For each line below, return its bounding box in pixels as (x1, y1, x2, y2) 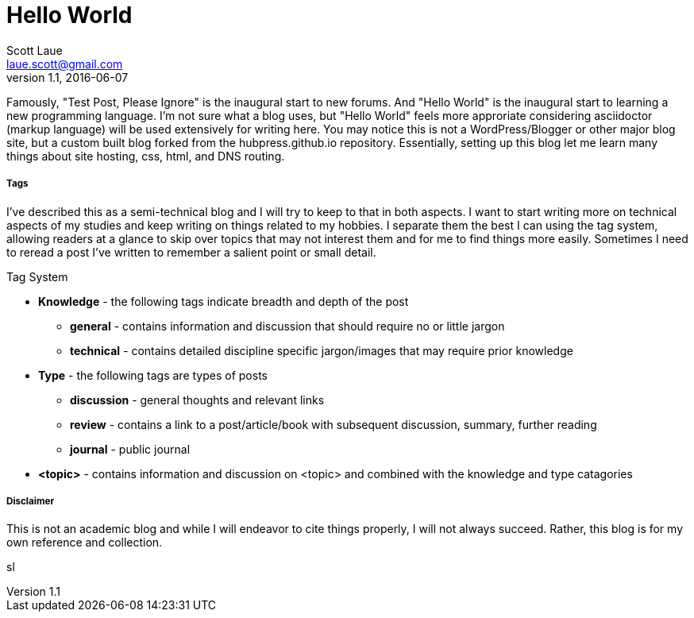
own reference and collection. (6, 535, 163, 550)
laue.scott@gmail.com (6, 56, 123, 71)
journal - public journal (70, 442, 191, 456)
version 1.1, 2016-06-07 (6, 70, 129, 84)
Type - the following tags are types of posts (38, 368, 268, 382)
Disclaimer (6, 495, 55, 507)
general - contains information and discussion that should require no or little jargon (70, 319, 505, 333)
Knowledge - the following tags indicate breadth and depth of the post (38, 294, 409, 308)
